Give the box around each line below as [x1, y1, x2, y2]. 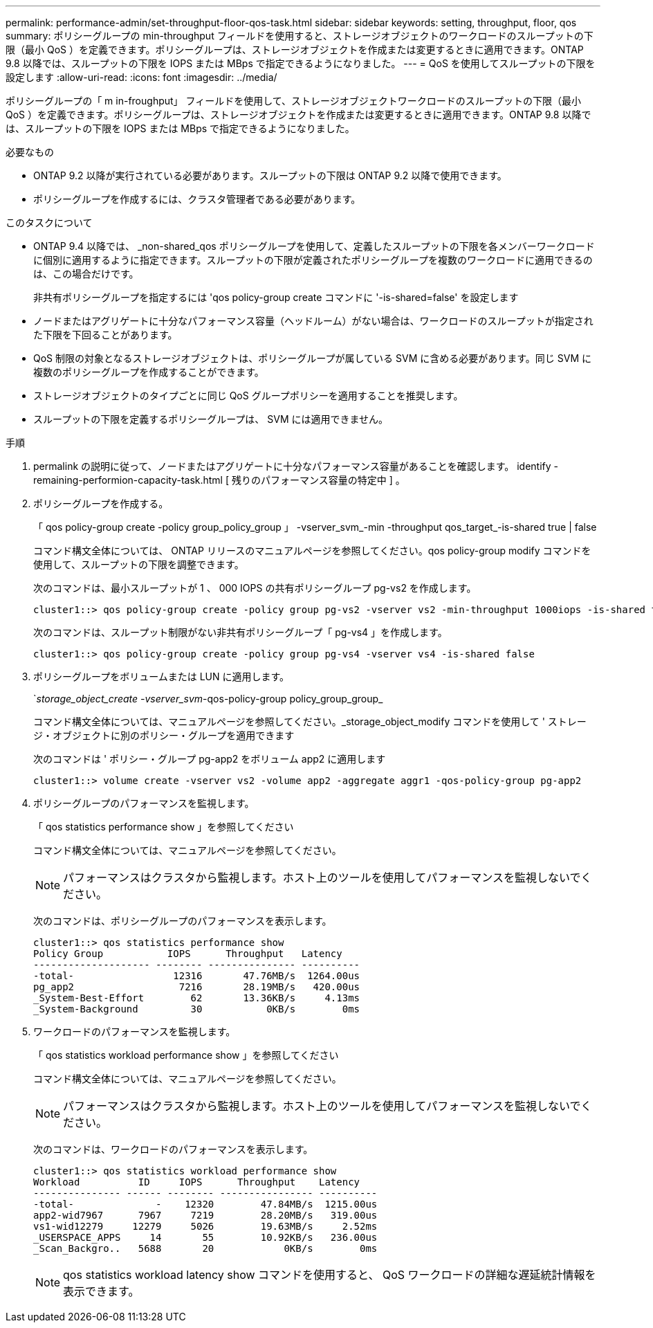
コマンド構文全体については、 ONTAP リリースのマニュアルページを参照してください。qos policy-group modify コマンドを [33, 545, 591, 556]
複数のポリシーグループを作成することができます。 [33, 366, 264, 378]
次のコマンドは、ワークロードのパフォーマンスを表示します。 [33, 1143, 313, 1155]
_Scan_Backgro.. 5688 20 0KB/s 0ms [33, 1243, 378, 1254]
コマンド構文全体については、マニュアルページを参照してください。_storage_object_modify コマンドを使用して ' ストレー [33, 716, 587, 727]
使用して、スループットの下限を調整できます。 [33, 558, 244, 570]
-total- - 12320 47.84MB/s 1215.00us [33, 1199, 378, 1210]
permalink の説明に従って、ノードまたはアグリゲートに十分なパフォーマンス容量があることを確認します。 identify [33, 460, 551, 472]
